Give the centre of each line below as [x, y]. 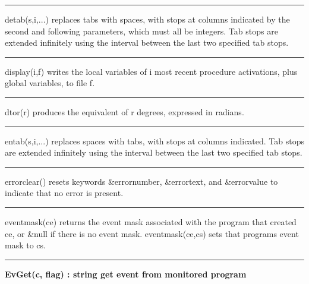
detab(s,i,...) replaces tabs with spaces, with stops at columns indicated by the [147, 19]
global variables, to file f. [50, 83]
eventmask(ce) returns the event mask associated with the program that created [151, 221]
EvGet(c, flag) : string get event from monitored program [126, 274]
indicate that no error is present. [64, 193]
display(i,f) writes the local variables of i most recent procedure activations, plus [151, 71]
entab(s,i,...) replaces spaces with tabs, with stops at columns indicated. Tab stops [155, 141]
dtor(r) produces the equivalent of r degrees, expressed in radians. [124, 111]
